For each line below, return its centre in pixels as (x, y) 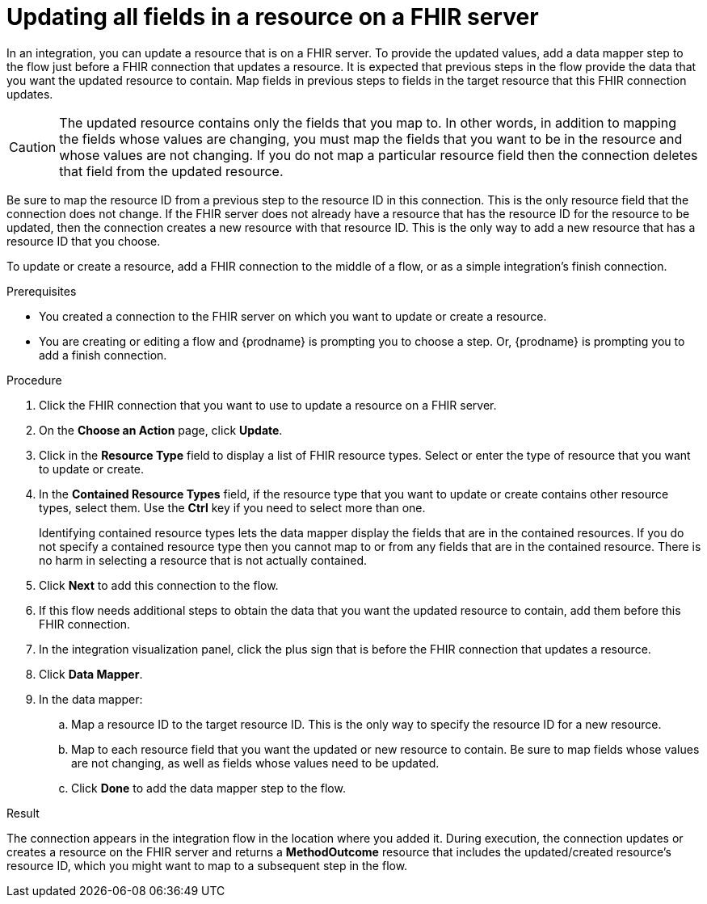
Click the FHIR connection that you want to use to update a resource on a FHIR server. (268, 405)
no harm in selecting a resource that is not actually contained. (203, 560)
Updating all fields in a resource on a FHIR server (273, 17)
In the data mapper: (91, 699)
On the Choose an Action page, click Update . (161, 430)
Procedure (34, 380)
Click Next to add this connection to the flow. (159, 585)
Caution (33, 147)
